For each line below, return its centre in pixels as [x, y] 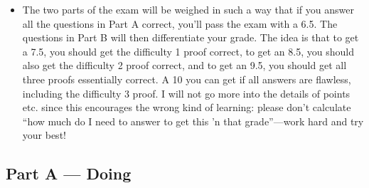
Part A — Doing [69, 173]
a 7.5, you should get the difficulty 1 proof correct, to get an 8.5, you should [188, 51]
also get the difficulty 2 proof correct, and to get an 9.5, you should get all [184, 65]
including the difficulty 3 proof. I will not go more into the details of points [186, 93]
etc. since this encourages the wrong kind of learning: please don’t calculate [187, 107]
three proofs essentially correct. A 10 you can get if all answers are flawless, [187, 79]
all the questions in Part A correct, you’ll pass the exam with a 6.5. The [180, 23]
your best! [44, 135]
